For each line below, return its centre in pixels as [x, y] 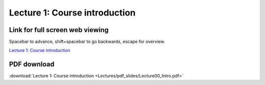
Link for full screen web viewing [59, 30]
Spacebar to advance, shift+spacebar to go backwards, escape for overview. [87, 42]
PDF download [32, 64]
